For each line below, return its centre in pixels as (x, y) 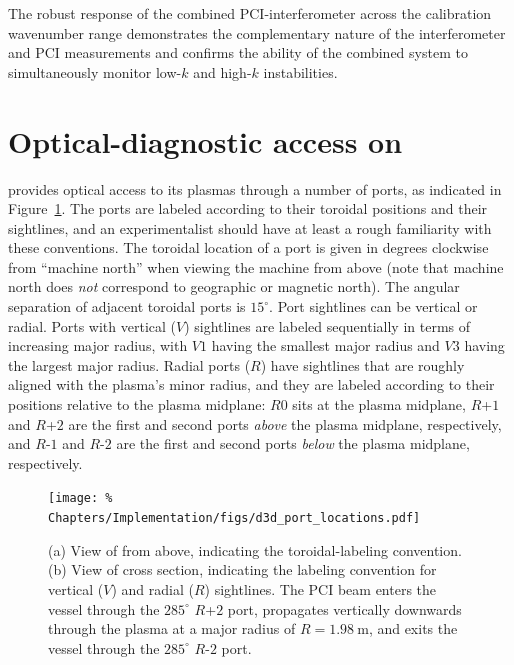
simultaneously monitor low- (95, 71)
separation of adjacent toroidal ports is (127, 306)
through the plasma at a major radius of (172, 628)
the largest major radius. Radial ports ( (129, 364)
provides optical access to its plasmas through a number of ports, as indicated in (255, 188)
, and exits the (413, 628)
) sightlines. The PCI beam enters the (320, 588)
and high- (222, 71)
